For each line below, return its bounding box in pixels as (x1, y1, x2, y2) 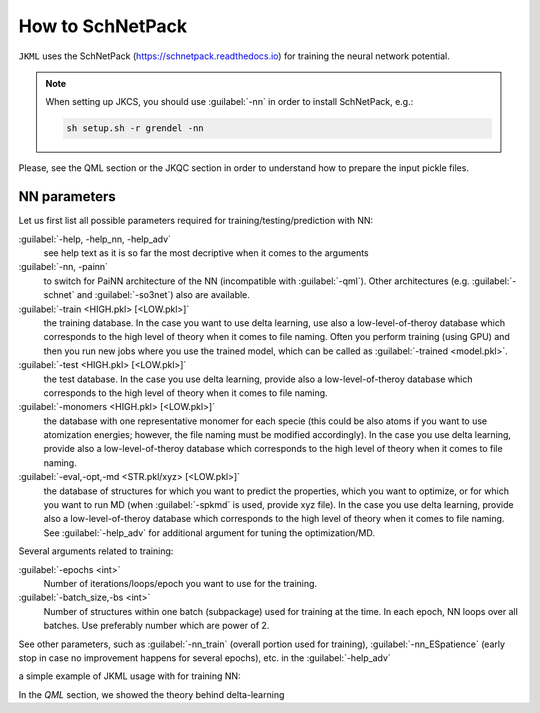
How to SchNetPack (18, 15, 188, 37)
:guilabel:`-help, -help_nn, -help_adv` (18, 233, 172, 245)
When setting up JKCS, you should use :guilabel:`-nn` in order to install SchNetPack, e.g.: (45, 96, 414, 108)
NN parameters (18, 188, 117, 205)
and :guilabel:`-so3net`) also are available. (76, 289, 250, 301)
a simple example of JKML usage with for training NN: (18, 670, 241, 682)
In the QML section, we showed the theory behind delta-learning (18, 688, 285, 700)
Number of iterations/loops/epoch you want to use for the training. (43, 577, 318, 589)
